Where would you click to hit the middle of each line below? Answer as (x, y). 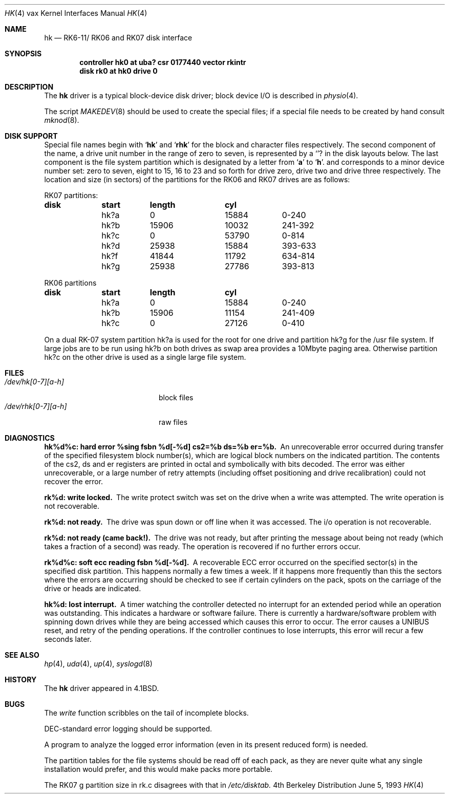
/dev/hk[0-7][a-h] (35, 382)
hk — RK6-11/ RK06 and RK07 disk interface (118, 38)
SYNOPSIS (23, 53)
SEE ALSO (22, 655)
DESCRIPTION (29, 87)
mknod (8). (62, 120)
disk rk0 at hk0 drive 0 (119, 71)
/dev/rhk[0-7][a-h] (36, 406)
